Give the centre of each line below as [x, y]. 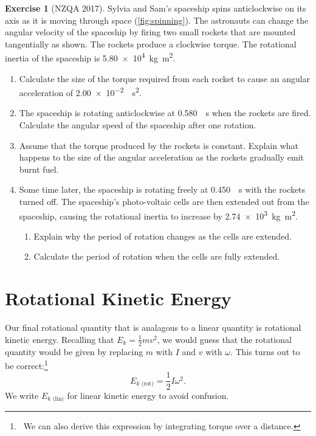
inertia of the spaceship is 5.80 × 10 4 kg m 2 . [90, 57]
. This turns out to [265, 351]
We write [22, 395]
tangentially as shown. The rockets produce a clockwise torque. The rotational [151, 43]
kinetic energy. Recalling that [60, 339]
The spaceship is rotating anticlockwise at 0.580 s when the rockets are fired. [165, 113]
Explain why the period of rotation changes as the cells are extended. [163, 236]
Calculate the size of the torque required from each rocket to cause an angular [165, 78]
